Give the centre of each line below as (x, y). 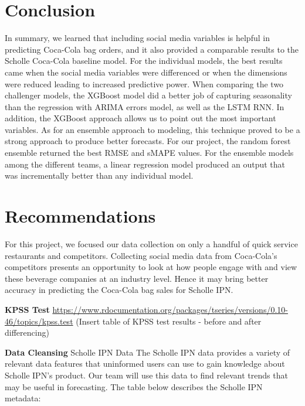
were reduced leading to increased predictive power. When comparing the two (144, 83)
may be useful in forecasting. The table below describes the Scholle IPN (134, 386)
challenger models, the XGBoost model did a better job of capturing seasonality (148, 95)
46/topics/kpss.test (39, 321)
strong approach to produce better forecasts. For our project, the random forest (148, 141)
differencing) (27, 332)
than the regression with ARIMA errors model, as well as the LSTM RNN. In (145, 106)
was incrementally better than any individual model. (99, 175)
